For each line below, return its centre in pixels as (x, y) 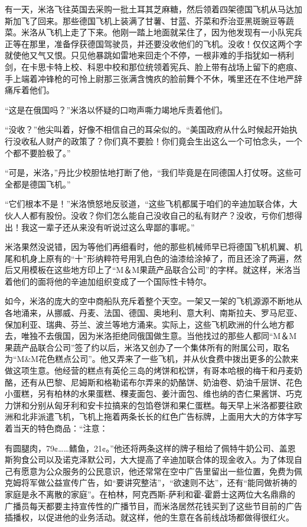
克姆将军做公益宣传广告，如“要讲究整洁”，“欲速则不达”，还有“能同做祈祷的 (151, 482)
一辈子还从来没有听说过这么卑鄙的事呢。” (116, 227)
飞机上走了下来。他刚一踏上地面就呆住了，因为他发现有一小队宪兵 (174, 32)
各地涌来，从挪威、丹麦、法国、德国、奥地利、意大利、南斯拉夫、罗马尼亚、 (153, 313)
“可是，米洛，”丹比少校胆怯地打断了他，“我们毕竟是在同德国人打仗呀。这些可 (153, 172)
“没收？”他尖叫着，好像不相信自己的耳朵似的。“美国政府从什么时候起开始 (147, 129)
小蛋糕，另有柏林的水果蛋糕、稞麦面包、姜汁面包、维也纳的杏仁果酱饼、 (145, 393)
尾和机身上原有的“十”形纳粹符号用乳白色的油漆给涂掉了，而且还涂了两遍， (149, 258)
